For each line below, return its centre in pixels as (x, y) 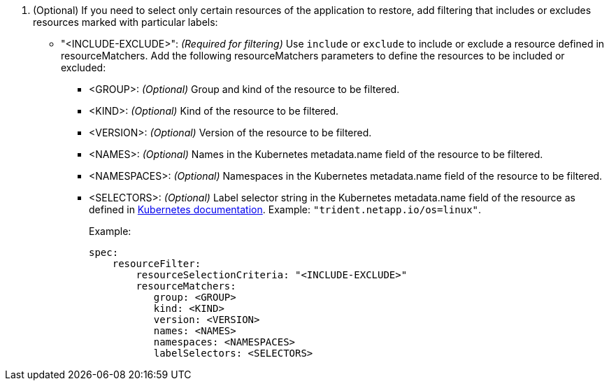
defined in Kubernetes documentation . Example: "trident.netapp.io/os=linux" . (285, 209)
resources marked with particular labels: (126, 22)
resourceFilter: (157, 264)
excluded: (84, 67)
